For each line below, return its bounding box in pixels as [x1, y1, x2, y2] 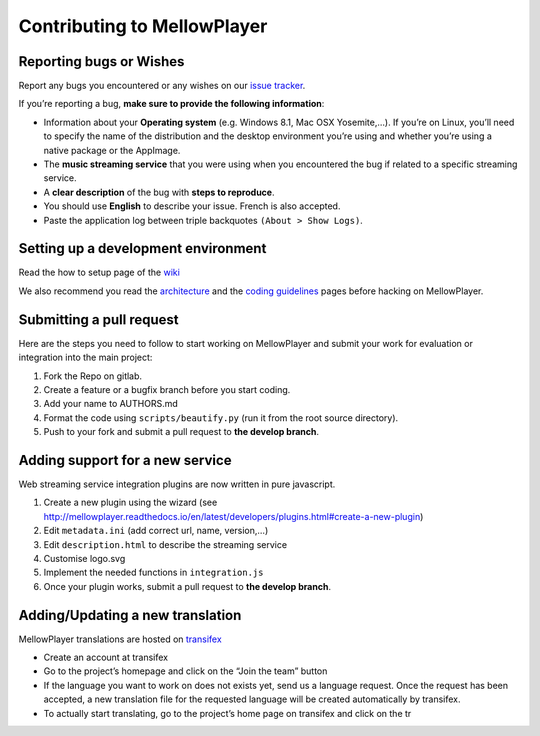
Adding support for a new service [18, 451, 232, 469]
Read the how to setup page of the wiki [18, 266, 180, 279]
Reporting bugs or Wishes [18, 53, 185, 70]
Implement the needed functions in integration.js [43, 566, 264, 579]
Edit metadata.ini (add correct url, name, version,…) [43, 525, 269, 537]
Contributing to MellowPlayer [18, 15, 268, 37]
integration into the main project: [18, 351, 153, 364]
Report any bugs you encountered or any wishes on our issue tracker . [18, 80, 306, 92]
